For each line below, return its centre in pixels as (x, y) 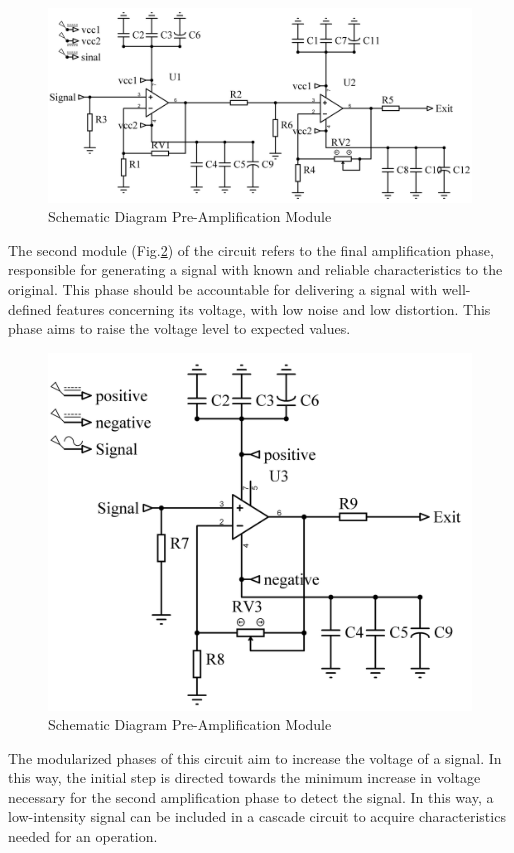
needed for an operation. (83, 836)
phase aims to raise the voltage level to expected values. (179, 328)
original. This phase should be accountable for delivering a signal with (223, 288)
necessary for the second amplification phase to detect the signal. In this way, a (251, 796)
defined (30, 308)
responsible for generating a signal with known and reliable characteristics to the (255, 269)
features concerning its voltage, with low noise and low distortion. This (273, 308)
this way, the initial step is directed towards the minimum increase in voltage (244, 777)
